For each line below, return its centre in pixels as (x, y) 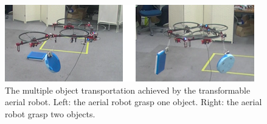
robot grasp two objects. (50, 113)
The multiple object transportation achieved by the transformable (128, 90)
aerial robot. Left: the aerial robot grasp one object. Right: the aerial (133, 102)
